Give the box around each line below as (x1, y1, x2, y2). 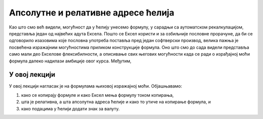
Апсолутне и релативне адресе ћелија (9, 7, 175, 18)
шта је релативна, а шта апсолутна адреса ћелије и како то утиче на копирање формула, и (21, 99, 211, 105)
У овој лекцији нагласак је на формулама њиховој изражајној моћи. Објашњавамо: (9, 83, 183, 89)
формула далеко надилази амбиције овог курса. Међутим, (9, 58, 131, 64)
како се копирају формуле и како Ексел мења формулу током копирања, (21, 92, 174, 98)
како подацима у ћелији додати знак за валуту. (21, 105, 120, 111)
